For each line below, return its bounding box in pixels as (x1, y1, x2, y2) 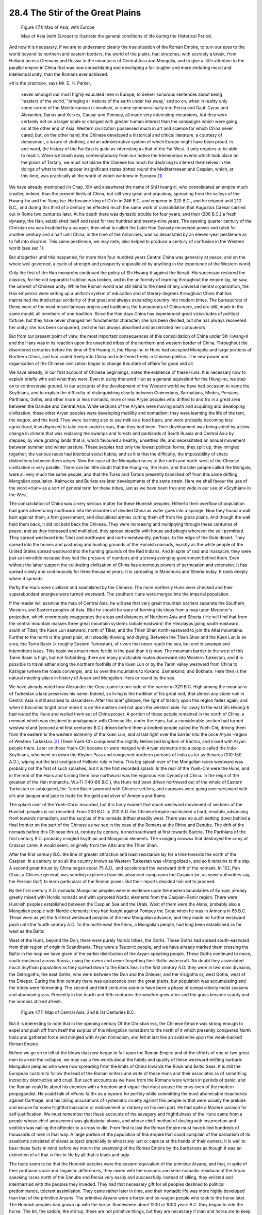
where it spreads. (9, 575, 44, 581)
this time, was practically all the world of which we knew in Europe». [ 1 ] (21, 173, 163, 179)
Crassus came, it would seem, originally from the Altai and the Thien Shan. (9, 842, 158, 848)
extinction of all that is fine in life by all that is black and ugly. (9, 1152, 131, 1158)
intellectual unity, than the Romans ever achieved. (9, 71, 109, 77)
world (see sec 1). (9, 245, 45, 251)
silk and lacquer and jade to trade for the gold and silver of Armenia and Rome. (9, 793, 167, 798)
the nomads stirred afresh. (9, 999, 63, 1005)
